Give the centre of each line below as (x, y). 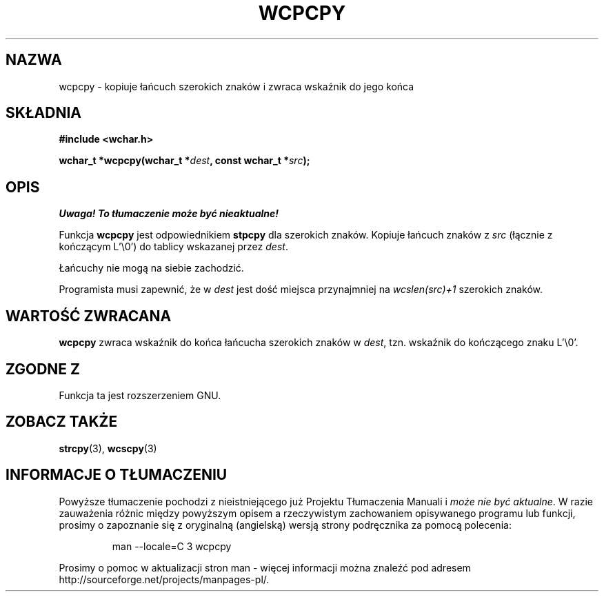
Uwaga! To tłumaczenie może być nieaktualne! (169, 214)
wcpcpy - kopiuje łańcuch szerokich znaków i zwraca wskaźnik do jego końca (236, 86)
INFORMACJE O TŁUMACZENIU (117, 475)
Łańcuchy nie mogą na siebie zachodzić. (151, 268)
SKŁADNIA (43, 113)
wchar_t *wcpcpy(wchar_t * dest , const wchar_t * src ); (184, 161)
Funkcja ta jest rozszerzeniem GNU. (140, 395)
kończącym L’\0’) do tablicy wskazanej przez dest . (173, 247)
